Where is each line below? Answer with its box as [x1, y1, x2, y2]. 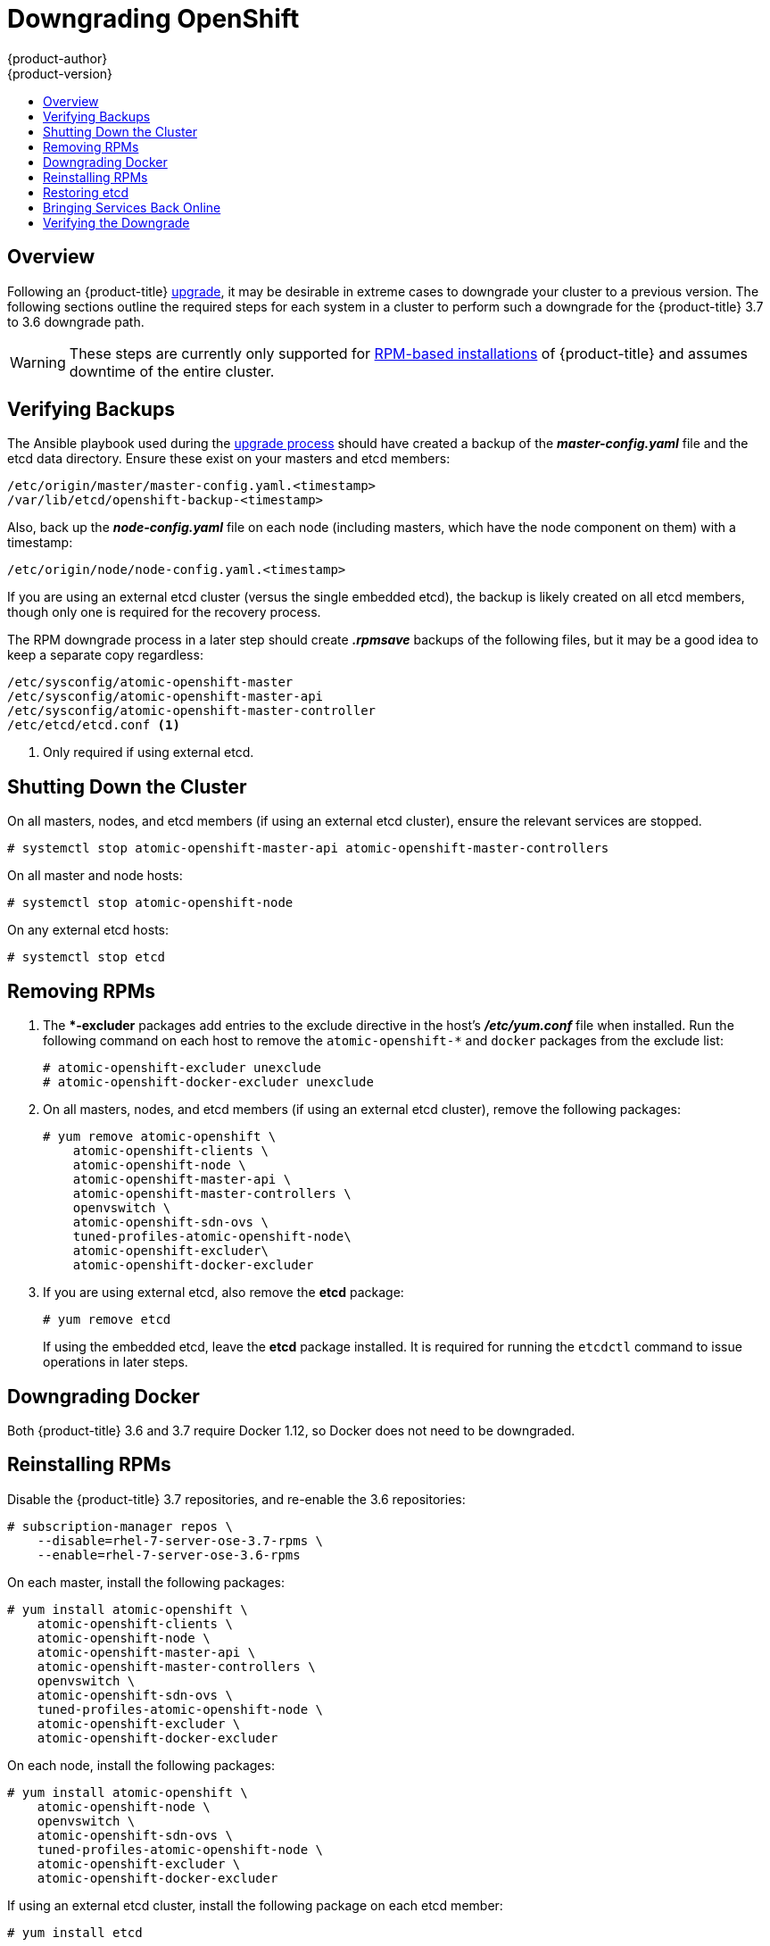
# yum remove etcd [43, 1312, 171, 1327]
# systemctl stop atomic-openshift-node [7, 895, 294, 911]
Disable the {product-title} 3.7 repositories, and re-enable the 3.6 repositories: [7, 1491, 466, 1507]
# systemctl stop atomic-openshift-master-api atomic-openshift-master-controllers [7, 841, 609, 856]
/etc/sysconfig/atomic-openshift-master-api [7, 689, 324, 704]
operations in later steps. [43, 1354, 188, 1370]
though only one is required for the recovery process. [7, 604, 321, 620]
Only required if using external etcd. [43, 744, 254, 761]
